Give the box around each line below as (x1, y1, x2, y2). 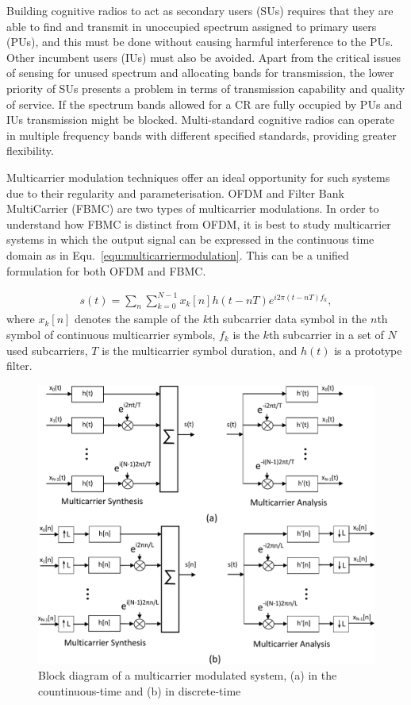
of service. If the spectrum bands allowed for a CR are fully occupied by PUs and (6, 95, 402, 112)
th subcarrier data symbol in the (208, 310, 367, 327)
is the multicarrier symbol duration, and (102, 341, 298, 358)
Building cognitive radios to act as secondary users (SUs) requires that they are (6, 2, 394, 18)
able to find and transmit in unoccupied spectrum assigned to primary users (6, 17, 377, 34)
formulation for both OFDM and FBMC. (6, 262, 206, 279)
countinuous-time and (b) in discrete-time (38, 682, 241, 699)
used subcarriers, (6, 341, 88, 358)
